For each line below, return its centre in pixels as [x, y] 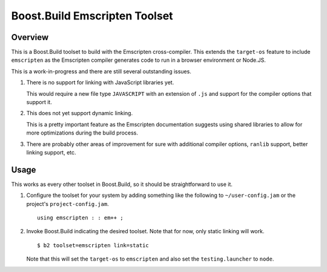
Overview [30, 37]
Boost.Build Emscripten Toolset [92, 16]
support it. [39, 102]
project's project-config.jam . [68, 204]
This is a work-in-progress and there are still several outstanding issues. [101, 71]
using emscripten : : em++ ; [80, 218]
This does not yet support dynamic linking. [80, 113]
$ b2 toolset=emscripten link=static [93, 245]
